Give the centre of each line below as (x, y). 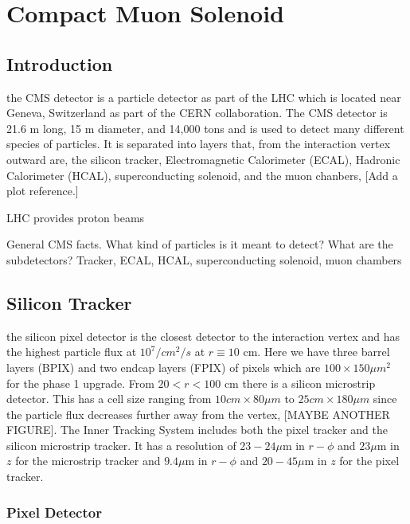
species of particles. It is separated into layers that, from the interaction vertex (199, 144)
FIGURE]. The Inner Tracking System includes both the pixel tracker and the (197, 430)
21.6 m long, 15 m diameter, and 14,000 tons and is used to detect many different (205, 128)
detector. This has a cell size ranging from (109, 399)
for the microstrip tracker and (88, 461)
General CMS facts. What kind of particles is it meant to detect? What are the (200, 244)
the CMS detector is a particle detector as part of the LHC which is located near (204, 97)
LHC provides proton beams (76, 217)
